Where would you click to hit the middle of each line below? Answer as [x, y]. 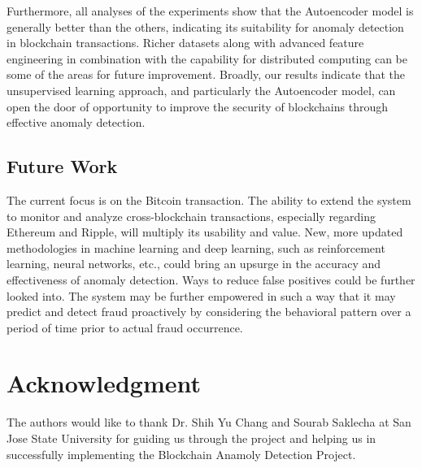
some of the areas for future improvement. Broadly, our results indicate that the [206, 74]
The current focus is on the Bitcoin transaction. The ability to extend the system [209, 199]
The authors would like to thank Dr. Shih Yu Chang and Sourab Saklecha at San [209, 422]
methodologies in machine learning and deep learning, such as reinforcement [196, 247]
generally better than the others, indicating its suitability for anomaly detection [205, 26]
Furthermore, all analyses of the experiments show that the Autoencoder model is [210, 11]
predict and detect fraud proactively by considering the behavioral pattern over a [209, 312]
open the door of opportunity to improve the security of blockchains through [198, 106]
